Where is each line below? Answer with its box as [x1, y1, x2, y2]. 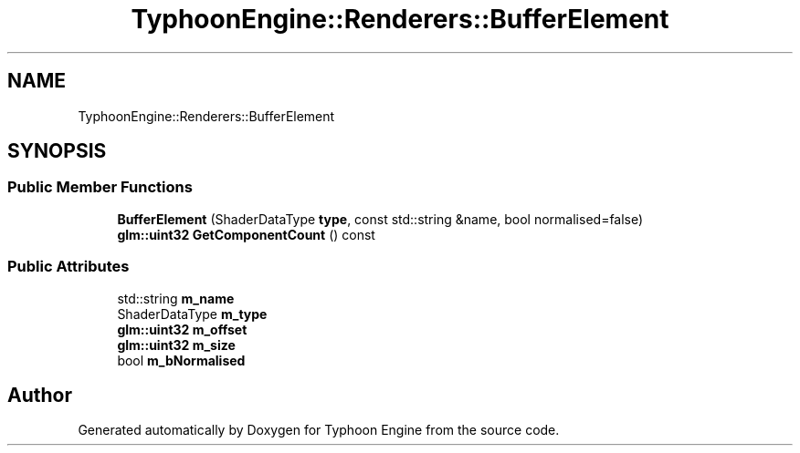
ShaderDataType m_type [117, 305, 268, 322]
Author [7, 383, 72, 407]
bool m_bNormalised [117, 352, 246, 368]
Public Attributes [7, 257, 130, 276]
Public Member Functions [7, 178, 193, 197]
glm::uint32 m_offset [117, 321, 247, 337]
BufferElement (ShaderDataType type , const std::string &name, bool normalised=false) [117, 211, 644, 227]
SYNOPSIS [7, 139, 107, 163]
